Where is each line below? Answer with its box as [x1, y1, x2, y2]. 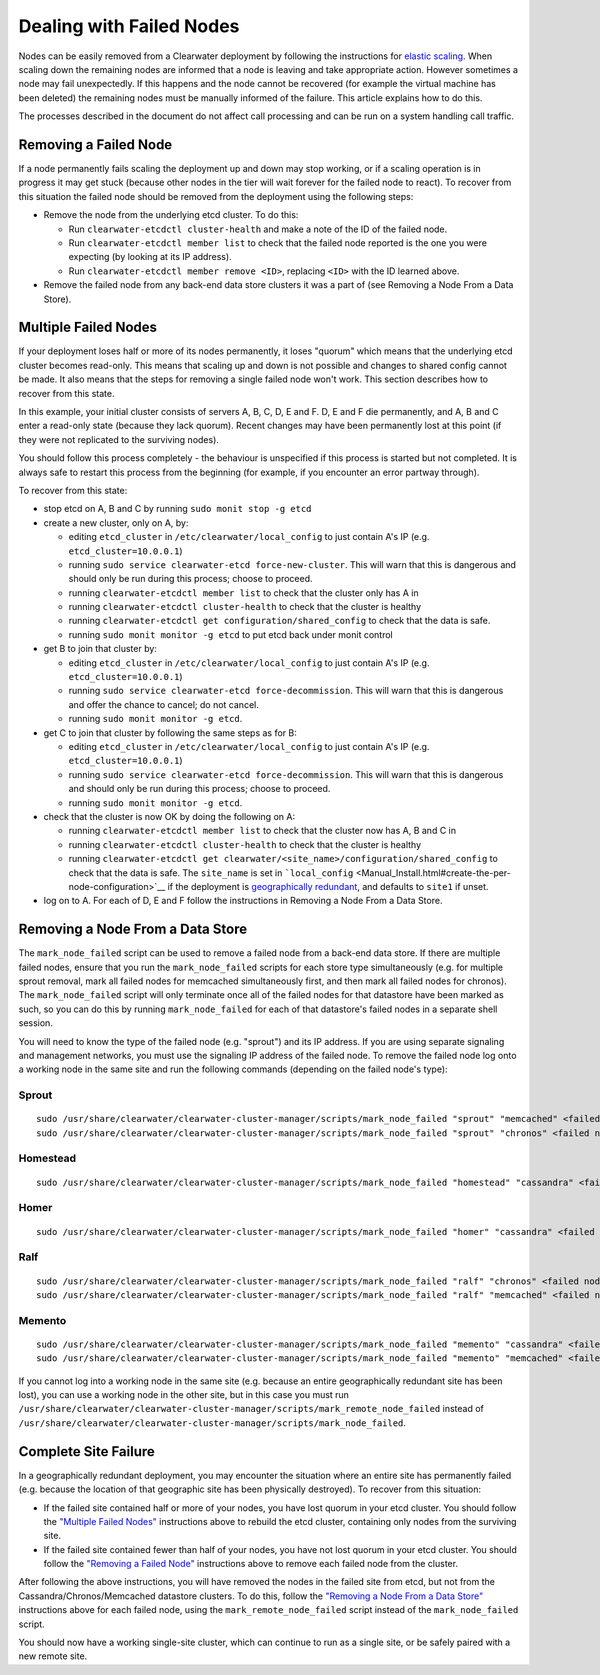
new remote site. [18, 1650, 88, 1662]
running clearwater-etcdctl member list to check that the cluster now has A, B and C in [68, 825, 457, 837]
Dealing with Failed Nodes [18, 15, 240, 37]
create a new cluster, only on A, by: [43, 516, 189, 529]
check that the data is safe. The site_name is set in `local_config [68, 866, 354, 879]
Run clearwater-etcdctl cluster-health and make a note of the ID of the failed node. [68, 223, 448, 235]
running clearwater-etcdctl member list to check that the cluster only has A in [68, 586, 419, 599]
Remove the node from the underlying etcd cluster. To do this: [43, 209, 299, 221]
